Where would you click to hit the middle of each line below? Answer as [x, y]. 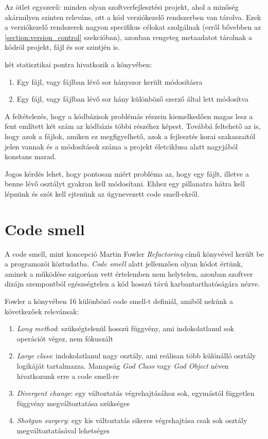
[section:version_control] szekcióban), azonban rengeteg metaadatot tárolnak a [129, 37]
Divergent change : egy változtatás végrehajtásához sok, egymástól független [136, 393]
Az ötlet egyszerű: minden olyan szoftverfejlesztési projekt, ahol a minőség [122, 7]
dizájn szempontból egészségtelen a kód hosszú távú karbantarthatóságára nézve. [132, 284]
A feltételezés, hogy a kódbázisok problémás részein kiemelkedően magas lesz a [129, 116]
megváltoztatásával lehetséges [63, 430]
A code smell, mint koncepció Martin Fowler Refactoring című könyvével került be [134, 253]
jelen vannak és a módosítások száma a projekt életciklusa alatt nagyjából [121, 146]
